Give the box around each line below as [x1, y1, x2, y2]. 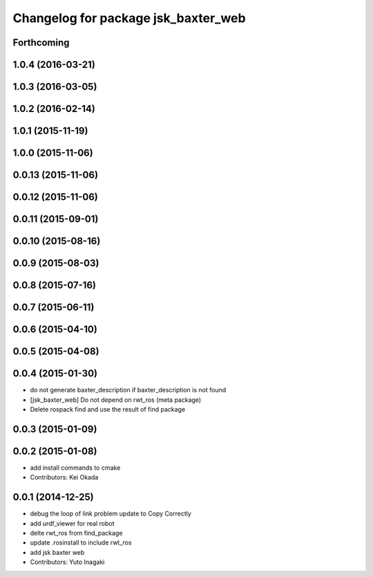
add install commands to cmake [30, 464, 121, 472]
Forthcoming [12, 37, 70, 48]
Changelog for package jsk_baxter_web [12, 10, 246, 26]
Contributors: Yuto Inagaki [30, 558, 105, 567]
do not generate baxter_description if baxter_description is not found [30, 386, 227, 394]
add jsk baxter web [30, 548, 85, 556]
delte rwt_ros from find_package [30, 529, 123, 538]
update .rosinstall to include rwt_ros [30, 538, 132, 547]
